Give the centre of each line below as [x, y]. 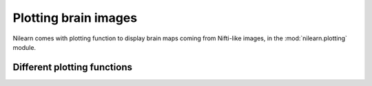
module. [24, 47]
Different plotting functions [72, 67]
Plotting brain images [75, 18]
